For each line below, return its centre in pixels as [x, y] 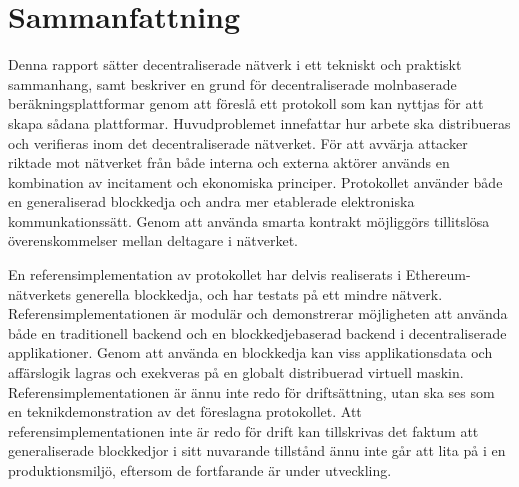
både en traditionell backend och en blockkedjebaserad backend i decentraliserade [257, 332]
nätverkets [40, 293]
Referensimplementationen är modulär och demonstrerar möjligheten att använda [258, 313]
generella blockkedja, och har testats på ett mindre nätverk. [259, 293]
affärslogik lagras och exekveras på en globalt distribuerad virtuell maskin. [236, 372]
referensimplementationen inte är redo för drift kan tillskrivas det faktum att [243, 430]
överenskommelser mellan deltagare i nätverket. [153, 240]
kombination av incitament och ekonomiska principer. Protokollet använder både [255, 181]
